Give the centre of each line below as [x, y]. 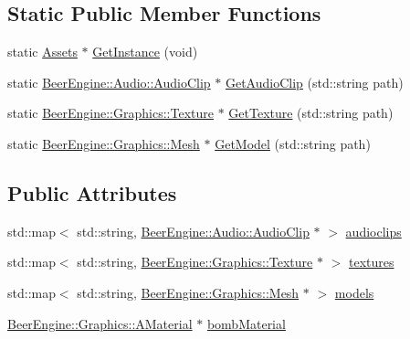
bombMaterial [246, 323]
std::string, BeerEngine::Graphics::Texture [195, 262]
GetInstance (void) [145, 52]
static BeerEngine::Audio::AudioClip [109, 82]
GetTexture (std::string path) [311, 113]
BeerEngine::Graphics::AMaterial [100, 323]
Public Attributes [92, 192]
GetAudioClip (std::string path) [314, 82]
